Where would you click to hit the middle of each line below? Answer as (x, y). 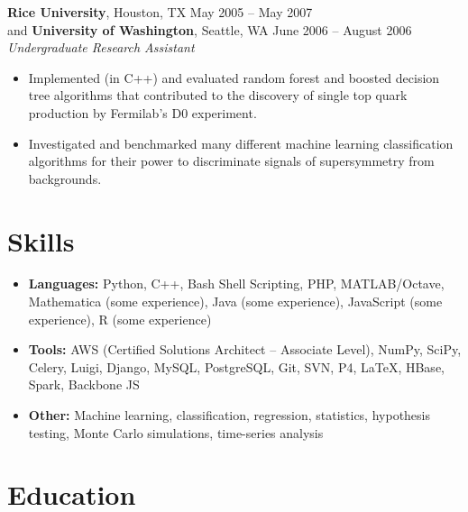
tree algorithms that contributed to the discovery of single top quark (218, 95)
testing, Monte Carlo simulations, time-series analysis (176, 432)
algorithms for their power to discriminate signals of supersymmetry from (231, 161)
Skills (41, 240)
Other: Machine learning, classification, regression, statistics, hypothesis (229, 415)
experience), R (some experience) (120, 319)
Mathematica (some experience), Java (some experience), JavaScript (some (235, 302)
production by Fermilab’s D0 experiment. (142, 112)
